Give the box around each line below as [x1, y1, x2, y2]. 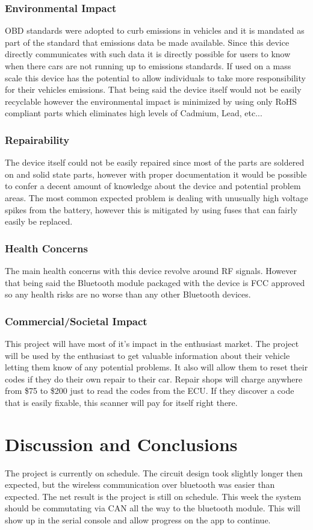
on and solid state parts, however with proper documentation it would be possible [5, 167, 307, 180]
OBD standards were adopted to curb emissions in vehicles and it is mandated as [5, 24, 305, 37]
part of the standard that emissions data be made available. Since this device [5, 36, 290, 48]
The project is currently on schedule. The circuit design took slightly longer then [5, 466, 303, 479]
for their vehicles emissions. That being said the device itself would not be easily [5, 83, 302, 96]
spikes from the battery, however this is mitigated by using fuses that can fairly [5, 203, 298, 216]
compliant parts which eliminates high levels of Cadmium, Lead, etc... [5, 107, 262, 119]
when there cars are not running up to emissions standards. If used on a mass [5, 60, 291, 72]
